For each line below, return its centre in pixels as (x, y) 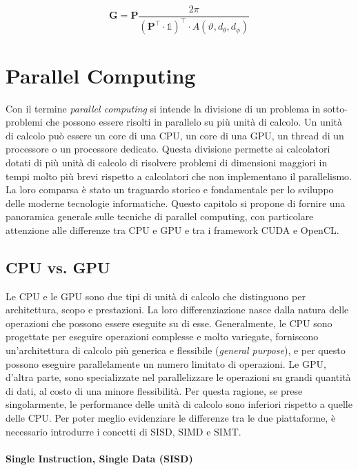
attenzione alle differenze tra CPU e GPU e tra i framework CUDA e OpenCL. (172, 229)
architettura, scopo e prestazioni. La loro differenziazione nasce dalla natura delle (177, 310)
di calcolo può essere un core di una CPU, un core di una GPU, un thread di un (175, 135)
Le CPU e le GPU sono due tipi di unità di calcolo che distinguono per (156, 296)
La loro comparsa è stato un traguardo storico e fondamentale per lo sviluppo (170, 189)
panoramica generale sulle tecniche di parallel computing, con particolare (160, 216)
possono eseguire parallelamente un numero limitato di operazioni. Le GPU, (166, 363)
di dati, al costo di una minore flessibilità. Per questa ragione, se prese (154, 390)
